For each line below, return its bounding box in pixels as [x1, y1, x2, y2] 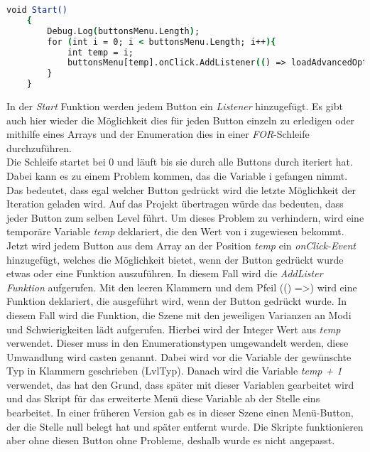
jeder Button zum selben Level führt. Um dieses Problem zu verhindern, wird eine [6, 210, 364, 225]
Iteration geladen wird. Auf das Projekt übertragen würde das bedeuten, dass [6, 196, 344, 211]
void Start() [6, 5, 67, 15]
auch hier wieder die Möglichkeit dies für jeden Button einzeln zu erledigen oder [6, 112, 355, 127]
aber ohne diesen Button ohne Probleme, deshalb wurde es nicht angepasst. [6, 433, 335, 448]
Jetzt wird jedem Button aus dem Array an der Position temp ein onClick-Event [6, 237, 356, 252]
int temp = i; [67, 47, 134, 58]
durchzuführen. [6, 140, 72, 155]
